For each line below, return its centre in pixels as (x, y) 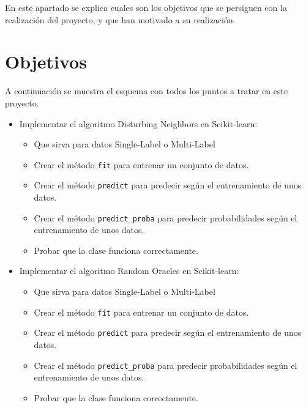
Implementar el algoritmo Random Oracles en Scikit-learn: (129, 271)
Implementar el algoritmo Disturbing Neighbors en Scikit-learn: (138, 123)
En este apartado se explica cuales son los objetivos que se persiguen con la (146, 7)
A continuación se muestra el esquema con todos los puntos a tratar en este (147, 91)
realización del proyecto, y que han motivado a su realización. (120, 19)
